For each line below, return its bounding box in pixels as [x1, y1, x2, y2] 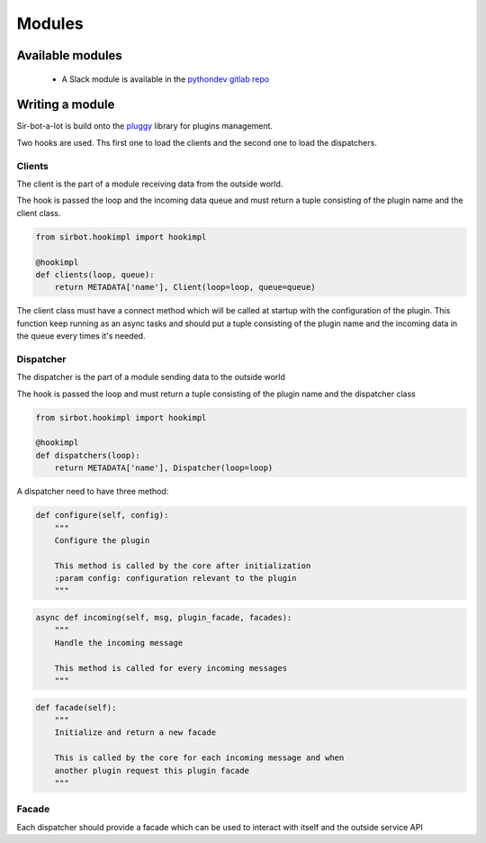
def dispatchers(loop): [35, 450, 141, 460]
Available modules [16, 48, 123, 63]
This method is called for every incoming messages [54, 663, 288, 673]
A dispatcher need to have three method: [16, 486, 169, 497]
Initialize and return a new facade [54, 728, 216, 738]
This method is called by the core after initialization [54, 560, 311, 571]
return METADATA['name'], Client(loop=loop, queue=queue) [54, 282, 316, 293]
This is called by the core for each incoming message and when [54, 753, 345, 763]
